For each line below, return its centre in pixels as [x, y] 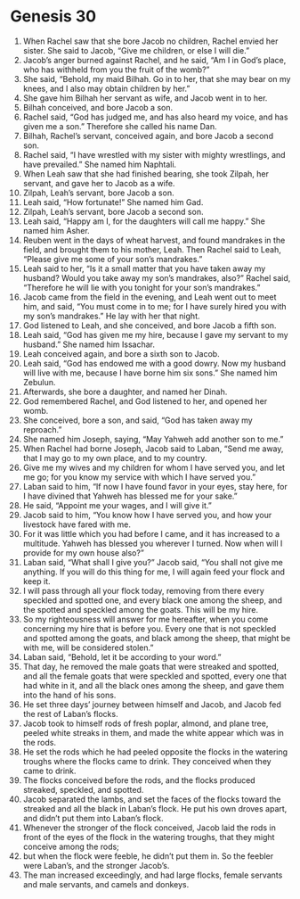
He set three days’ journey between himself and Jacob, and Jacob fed [152, 704]
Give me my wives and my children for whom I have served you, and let [154, 467]
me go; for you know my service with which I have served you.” [139, 477]
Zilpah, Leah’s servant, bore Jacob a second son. [113, 211]
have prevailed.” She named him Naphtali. [100, 164]
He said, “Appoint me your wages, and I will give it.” [117, 505]
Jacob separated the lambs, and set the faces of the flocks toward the [152, 799]
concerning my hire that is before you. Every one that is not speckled [150, 628]
